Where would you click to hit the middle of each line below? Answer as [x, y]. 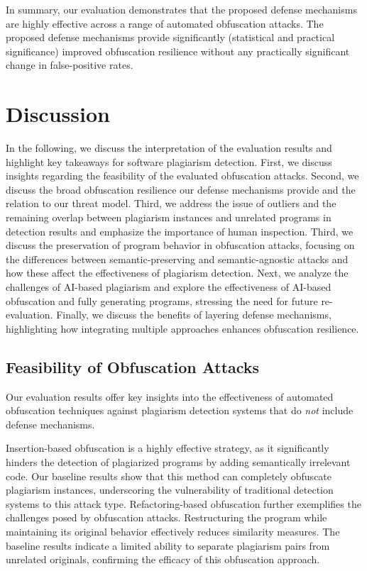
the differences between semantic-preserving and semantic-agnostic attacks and [177, 259]
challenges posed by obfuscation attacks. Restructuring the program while [166, 517]
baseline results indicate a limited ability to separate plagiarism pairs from [168, 545]
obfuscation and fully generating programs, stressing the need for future [162, 300]
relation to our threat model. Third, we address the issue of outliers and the [171, 203]
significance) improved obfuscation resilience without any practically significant [178, 51]
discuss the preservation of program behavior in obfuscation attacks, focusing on [180, 245]
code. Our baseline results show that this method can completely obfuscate [169, 476]
